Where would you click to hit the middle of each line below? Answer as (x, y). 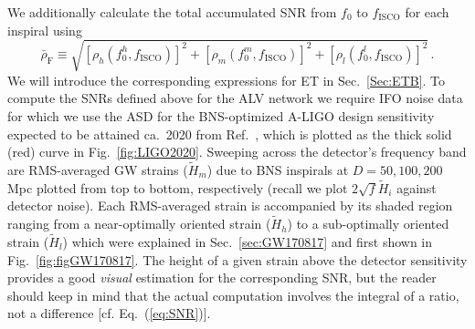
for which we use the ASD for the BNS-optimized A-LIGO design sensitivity (221, 115)
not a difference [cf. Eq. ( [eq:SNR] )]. (109, 313)
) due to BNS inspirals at (278, 169)
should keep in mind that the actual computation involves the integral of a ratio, (233, 295)
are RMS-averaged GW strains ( (98, 169)
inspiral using (45, 30)
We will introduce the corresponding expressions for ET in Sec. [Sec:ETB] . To (227, 80)
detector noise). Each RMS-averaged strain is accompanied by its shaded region (230, 206)
